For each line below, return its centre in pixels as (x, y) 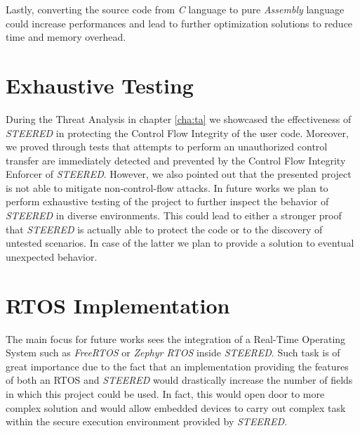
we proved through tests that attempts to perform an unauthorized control (167, 147)
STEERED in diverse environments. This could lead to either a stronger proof (174, 215)
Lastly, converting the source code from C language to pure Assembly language (175, 9)
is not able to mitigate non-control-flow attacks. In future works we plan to (167, 187)
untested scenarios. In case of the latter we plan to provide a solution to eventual (180, 243)
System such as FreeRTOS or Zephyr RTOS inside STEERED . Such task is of (173, 353)
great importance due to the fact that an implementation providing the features (177, 366)
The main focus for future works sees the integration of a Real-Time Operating (176, 338)
